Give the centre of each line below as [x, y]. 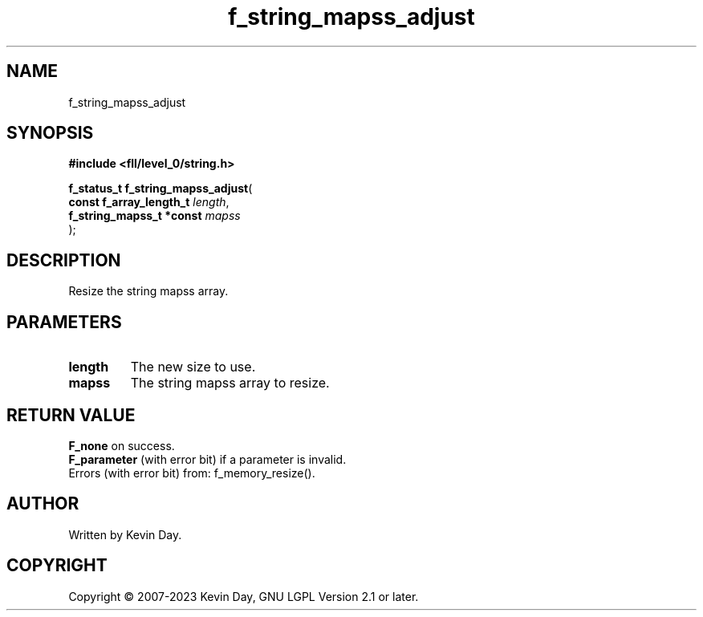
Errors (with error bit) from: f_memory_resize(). [192, 473]
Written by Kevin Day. [125, 534]
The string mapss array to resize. [230, 383]
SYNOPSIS [50, 133]
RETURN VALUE [71, 415]
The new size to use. [193, 367]
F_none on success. [122, 445]
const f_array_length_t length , [149, 202]
